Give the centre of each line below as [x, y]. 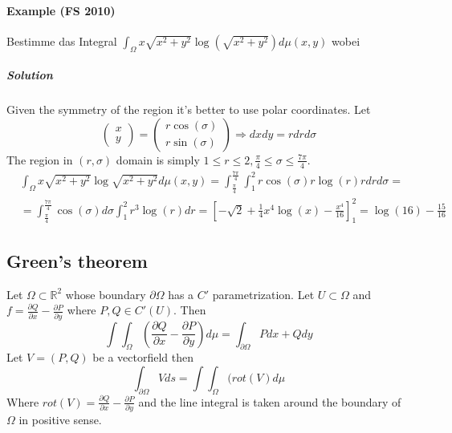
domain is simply [158, 159]
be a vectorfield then [143, 357]
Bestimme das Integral [62, 40]
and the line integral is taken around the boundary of [270, 401]
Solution [30, 75]
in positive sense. [60, 420]
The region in [40, 159]
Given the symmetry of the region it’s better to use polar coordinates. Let [189, 109]
